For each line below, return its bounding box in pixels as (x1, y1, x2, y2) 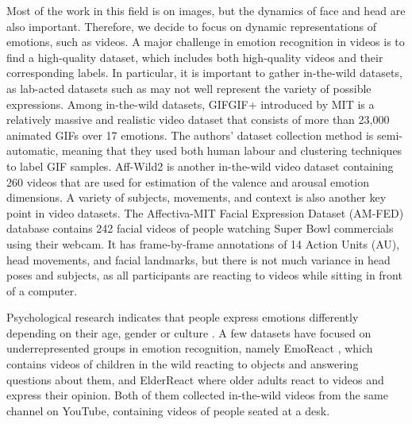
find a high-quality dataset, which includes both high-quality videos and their (6, 48, 383, 65)
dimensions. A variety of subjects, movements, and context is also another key (6, 189, 387, 206)
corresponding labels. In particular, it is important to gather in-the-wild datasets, (6, 64, 402, 81)
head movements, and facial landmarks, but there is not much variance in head (6, 251, 391, 268)
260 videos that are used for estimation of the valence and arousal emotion (6, 173, 369, 190)
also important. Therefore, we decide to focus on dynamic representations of (6, 17, 376, 34)
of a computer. (6, 282, 78, 299)
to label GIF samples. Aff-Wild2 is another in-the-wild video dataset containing (6, 157, 394, 174)
